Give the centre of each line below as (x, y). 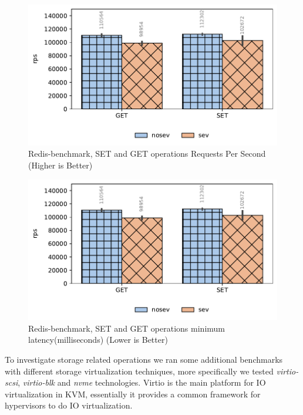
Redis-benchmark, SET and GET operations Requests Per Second (147, 153)
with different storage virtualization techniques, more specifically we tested (139, 371)
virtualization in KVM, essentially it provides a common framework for (133, 394)
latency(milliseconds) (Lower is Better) (98, 340)
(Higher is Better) (60, 165)
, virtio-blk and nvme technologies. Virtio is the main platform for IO (142, 382)
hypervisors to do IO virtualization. (69, 405)
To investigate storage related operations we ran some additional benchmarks (144, 360)
